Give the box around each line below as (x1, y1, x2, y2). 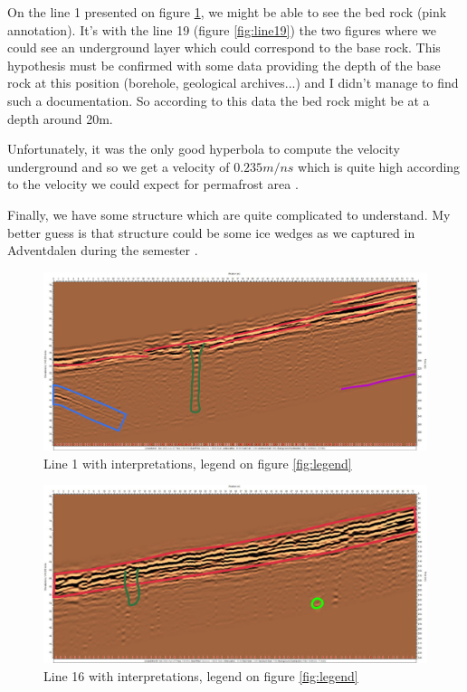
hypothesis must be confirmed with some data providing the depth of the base (7, 55, 441, 74)
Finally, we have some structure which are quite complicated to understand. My (7, 204, 451, 223)
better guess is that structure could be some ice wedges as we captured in (7, 223, 415, 242)
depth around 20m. (7, 109, 113, 128)
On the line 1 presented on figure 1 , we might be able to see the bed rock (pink (7, 3, 447, 21)
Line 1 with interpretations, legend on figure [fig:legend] (43, 453, 352, 472)
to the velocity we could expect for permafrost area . (7, 175, 299, 194)
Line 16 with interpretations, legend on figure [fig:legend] (43, 666, 358, 685)
